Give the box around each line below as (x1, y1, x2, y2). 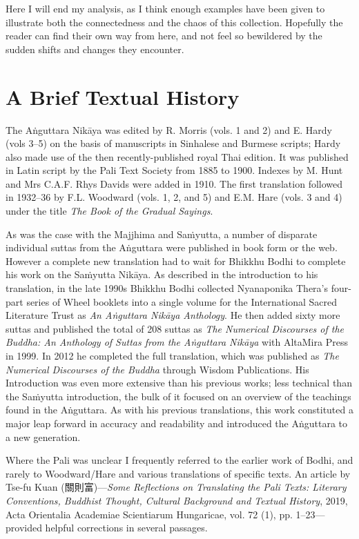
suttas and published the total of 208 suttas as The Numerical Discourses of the (6, 321, 345, 335)
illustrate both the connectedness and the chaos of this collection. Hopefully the (6, 14, 343, 29)
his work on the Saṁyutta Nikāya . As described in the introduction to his (6, 267, 318, 282)
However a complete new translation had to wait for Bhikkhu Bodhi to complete (6, 253, 346, 268)
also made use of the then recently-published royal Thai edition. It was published (6, 149, 349, 164)
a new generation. (6, 429, 81, 444)
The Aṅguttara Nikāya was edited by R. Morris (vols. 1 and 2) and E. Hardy (6, 122, 332, 137)
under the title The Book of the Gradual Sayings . (6, 204, 213, 218)
